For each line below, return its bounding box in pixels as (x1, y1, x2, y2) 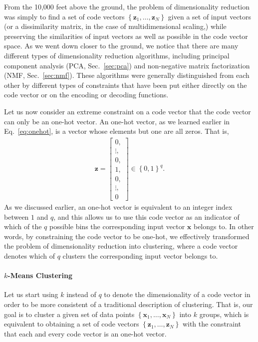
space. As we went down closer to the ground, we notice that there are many (4, 40, 239, 51)
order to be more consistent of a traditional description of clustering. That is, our (4, 299, 253, 309)
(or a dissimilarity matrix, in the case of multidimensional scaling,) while (4, 21, 227, 31)
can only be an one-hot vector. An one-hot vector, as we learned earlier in (4, 116, 230, 126)
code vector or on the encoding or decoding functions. (4, 89, 169, 100)
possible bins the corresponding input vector (49, 221, 185, 232)
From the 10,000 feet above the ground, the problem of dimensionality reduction (4, 1, 250, 11)
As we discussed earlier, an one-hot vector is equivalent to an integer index (4, 201, 233, 212)
